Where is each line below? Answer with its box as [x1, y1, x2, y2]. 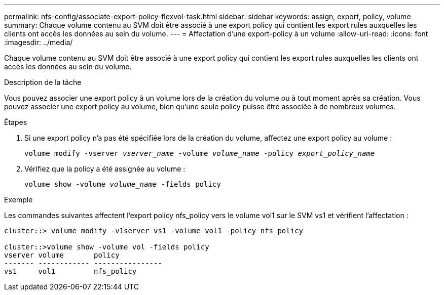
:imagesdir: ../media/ [4, 38, 73, 47]
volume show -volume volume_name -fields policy [24, 180, 221, 188]
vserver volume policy [4, 251, 120, 259]
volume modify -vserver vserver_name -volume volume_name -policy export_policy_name [24, 149, 375, 157]
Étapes [4, 118, 27, 127]
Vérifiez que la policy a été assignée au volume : [24, 164, 186, 173]
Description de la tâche [4, 78, 82, 87]
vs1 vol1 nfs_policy [4, 267, 137, 275]
